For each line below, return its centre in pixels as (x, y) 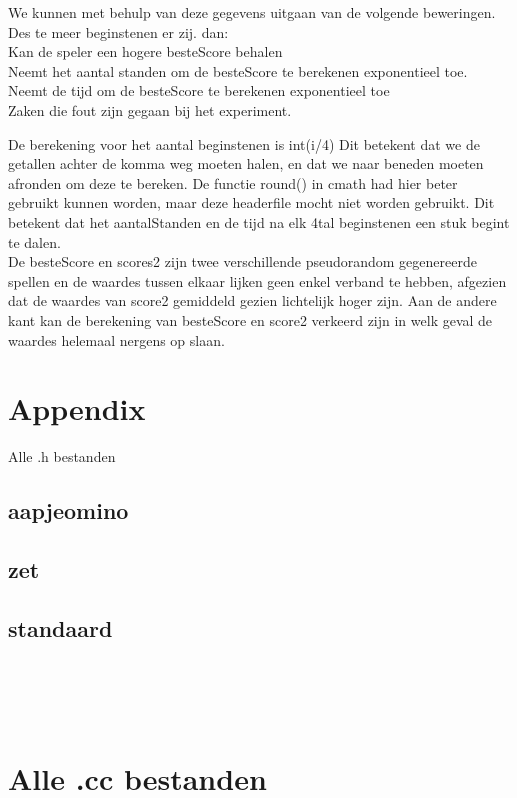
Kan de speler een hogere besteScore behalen (145, 51)
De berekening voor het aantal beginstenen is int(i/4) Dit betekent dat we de (244, 143)
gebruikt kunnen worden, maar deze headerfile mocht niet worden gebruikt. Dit (251, 202)
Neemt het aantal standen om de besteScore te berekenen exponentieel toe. (238, 70)
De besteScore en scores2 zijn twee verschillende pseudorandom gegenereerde (242, 261)
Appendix (77, 408)
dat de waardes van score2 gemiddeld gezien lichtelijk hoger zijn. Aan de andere (252, 300)
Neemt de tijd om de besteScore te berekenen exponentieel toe (199, 90)
